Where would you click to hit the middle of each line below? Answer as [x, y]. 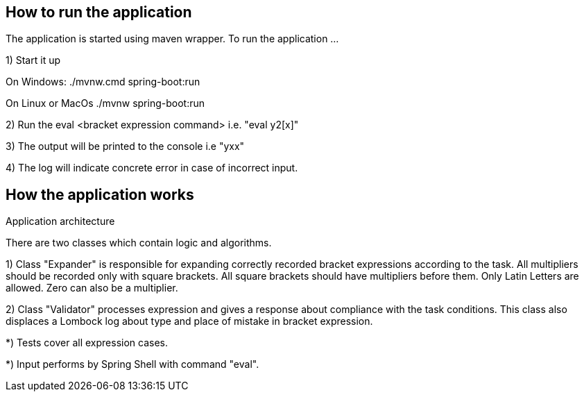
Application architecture [60, 221]
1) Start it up [33, 60]
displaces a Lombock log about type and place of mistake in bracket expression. [189, 321]
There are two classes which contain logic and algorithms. [139, 243]
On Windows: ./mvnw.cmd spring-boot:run [103, 82]
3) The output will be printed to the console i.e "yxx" [125, 146]
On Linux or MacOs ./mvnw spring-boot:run [105, 103]
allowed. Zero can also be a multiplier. [92, 288]
